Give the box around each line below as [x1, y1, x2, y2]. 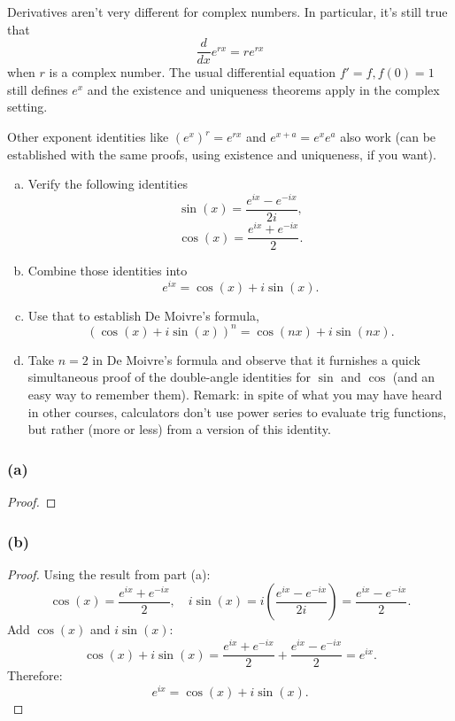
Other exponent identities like [7, 128, 169, 146]
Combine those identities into [27, 261, 188, 280]
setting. [7, 97, 48, 116]
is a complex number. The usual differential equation [49, 63, 335, 81]
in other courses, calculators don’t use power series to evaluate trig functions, [27, 402, 447, 421]
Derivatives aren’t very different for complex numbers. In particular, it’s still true [7, 3, 448, 20]
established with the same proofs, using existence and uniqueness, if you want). [7, 144, 436, 163]
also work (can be [340, 128, 436, 146]
